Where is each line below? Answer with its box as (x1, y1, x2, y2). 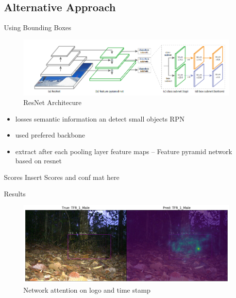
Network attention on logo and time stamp (23, 285, 151, 295)
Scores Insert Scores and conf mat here (4, 172, 119, 182)
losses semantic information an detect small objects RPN (15, 113, 185, 123)
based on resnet (15, 156, 62, 166)
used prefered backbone (15, 130, 85, 140)
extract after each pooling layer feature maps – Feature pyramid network (15, 146, 233, 156)
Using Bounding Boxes (4, 22, 71, 33)
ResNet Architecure (23, 97, 82, 107)
